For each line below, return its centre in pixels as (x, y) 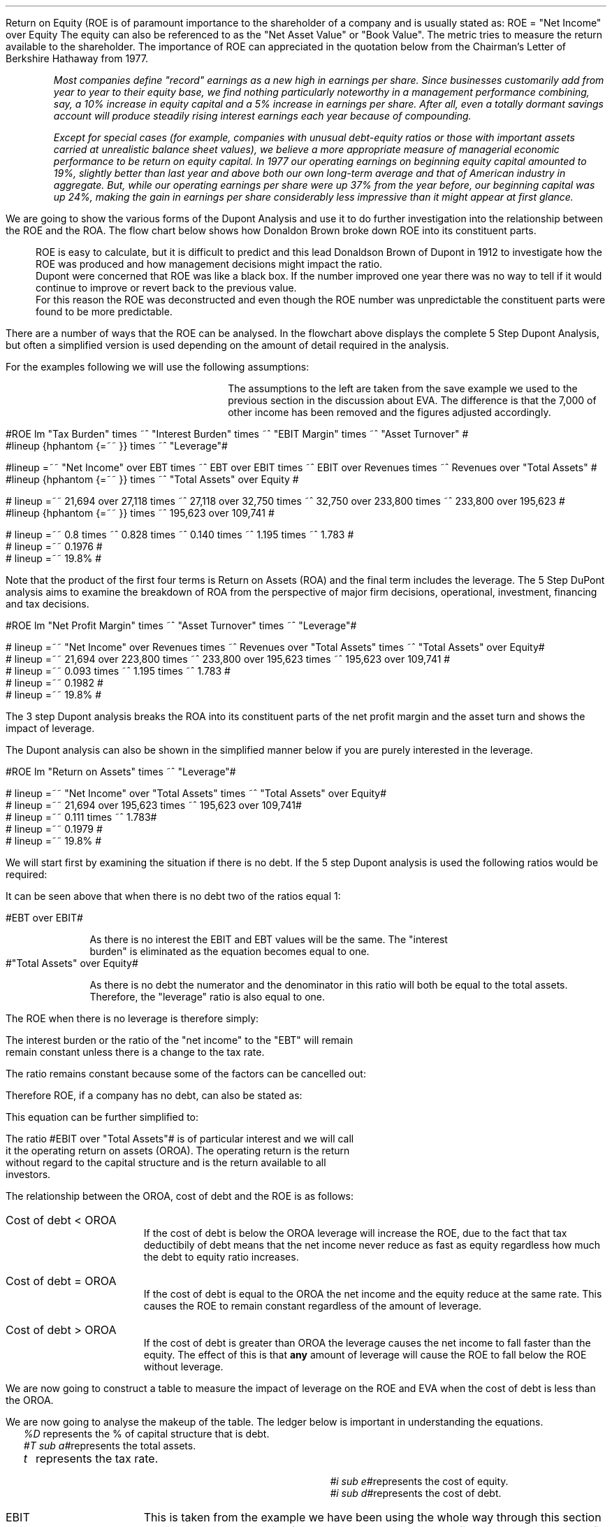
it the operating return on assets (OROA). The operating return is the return (178, 1150)
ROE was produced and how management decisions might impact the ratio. (209, 264)
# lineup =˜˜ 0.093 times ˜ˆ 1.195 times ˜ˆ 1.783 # (118, 671)
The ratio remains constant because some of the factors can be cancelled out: (186, 1074)
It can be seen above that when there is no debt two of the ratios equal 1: (173, 896)
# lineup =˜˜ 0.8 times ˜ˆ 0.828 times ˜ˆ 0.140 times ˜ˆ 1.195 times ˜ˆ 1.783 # (180, 535)
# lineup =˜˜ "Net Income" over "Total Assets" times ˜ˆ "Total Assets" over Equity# (196, 793)
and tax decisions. (48, 604)
